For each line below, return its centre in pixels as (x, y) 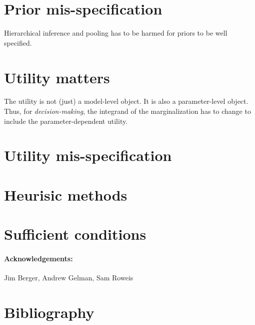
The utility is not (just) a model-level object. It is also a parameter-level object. (126, 101)
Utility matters (57, 77)
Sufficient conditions (75, 234)
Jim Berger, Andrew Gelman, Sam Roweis (69, 278)
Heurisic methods (66, 194)
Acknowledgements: (38, 258)
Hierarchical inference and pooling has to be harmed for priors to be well (116, 33)
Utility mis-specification (88, 155)
